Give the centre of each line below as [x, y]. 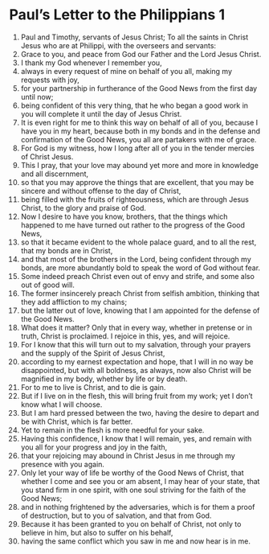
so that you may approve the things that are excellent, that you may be [137, 182]
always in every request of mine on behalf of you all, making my [126, 71]
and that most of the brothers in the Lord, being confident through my [136, 259]
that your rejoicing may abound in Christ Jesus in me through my [128, 455]
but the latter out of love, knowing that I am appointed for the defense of [140, 310]
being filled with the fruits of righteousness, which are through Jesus [135, 199]
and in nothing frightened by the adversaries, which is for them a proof [138, 507]
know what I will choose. [61, 404]
